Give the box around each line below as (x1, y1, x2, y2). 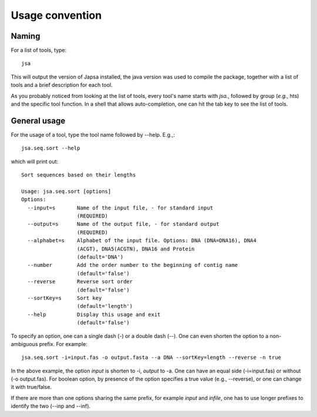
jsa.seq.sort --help (21, 145, 80, 152)
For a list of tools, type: (11, 47, 67, 54)
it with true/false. (11, 384, 52, 391)
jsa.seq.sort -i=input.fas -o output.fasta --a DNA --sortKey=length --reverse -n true (21, 354, 282, 361)
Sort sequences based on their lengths (21, 172, 136, 178)
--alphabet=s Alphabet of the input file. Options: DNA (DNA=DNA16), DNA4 (27, 238, 257, 244)
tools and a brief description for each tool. (11, 82, 113, 89)
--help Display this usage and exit (27, 311, 161, 318)
